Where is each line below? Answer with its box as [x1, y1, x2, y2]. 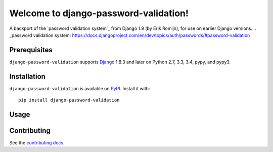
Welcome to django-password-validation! [9, 8, 189, 19]
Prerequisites [9, 46, 53, 54]
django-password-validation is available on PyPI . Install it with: [9, 85, 150, 91]
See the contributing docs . [9, 140, 65, 146]
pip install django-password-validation [18, 97, 120, 103]
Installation [9, 72, 45, 81]
